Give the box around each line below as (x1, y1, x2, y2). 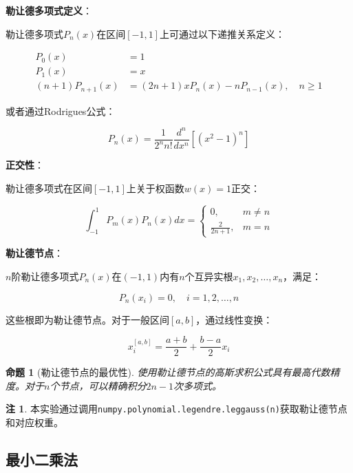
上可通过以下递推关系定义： (159, 26, 285, 41)
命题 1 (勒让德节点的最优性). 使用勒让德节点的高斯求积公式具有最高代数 (6, 365, 330, 379)
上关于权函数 (126, 180, 184, 195)
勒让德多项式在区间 (6, 180, 92, 195)
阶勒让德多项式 (11, 269, 79, 283)
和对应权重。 (6, 415, 63, 430)
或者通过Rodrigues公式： (6, 103, 116, 118)
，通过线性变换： (195, 312, 273, 326)
